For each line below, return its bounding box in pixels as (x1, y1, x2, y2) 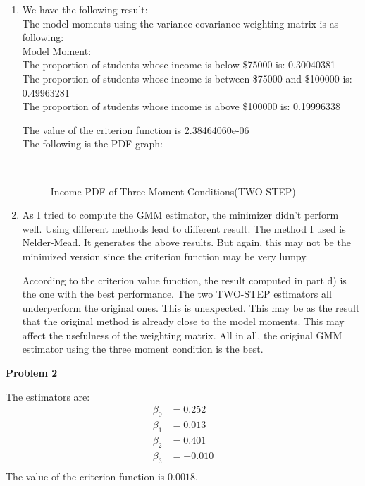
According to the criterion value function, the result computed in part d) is (22, 272, 347, 287)
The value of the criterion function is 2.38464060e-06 (22, 122, 249, 137)
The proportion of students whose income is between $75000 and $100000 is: (22, 71, 352, 85)
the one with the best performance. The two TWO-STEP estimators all (22, 286, 332, 301)
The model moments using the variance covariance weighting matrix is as (22, 16, 339, 30)
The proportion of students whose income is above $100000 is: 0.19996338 (22, 99, 340, 114)
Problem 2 (6, 365, 58, 380)
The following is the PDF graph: (22, 136, 163, 151)
